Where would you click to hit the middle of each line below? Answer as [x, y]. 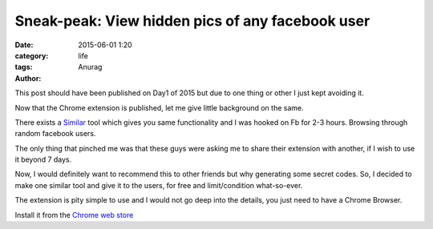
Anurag [90, 67]
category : [32, 55]
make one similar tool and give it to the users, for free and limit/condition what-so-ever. [159, 185]
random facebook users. [55, 134]
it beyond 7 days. [43, 159]
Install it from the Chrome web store [74, 215]
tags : [24, 67]
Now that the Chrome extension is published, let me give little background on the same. [159, 107]
